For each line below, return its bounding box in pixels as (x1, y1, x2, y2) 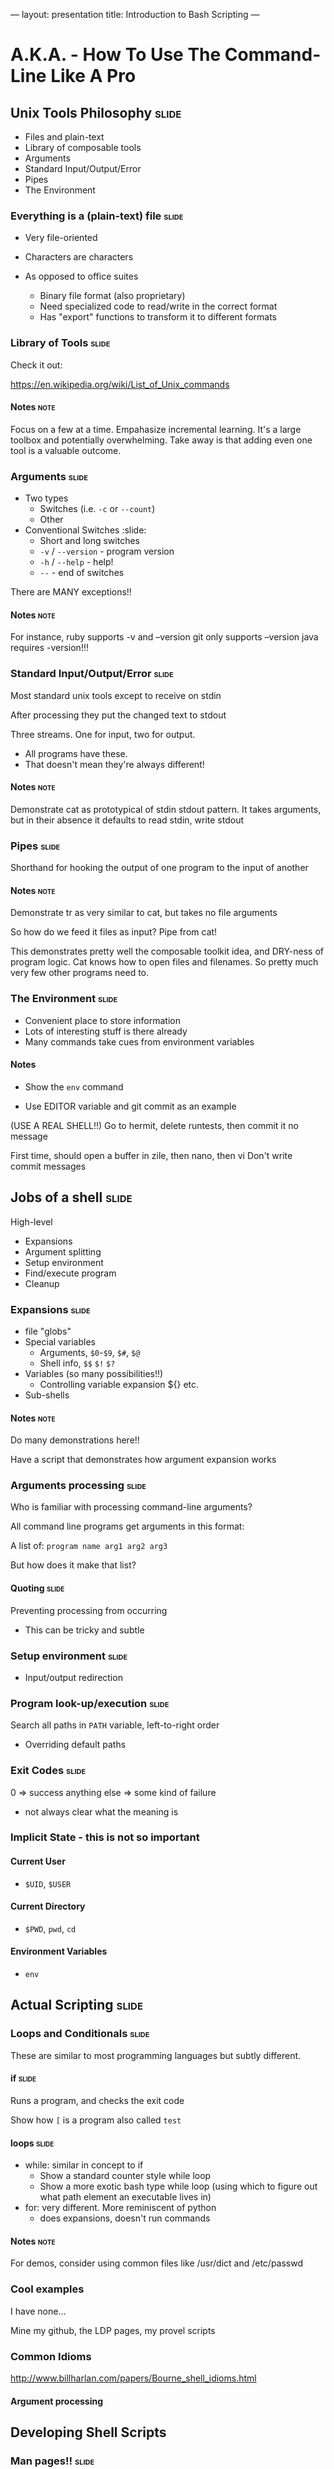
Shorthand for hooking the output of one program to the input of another (10, 862, 309, 874)
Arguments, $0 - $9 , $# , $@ (39, 1346, 141, 1358)
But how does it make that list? (10, 1559, 137, 1571)
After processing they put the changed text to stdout (10, 709, 227, 721)
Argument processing (10, 2395, 104, 2407)
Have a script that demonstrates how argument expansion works (10, 1454, 277, 1466)
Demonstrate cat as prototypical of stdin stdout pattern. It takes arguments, (10, 803, 322, 815)
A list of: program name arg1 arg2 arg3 (10, 1540, 168, 1552)
